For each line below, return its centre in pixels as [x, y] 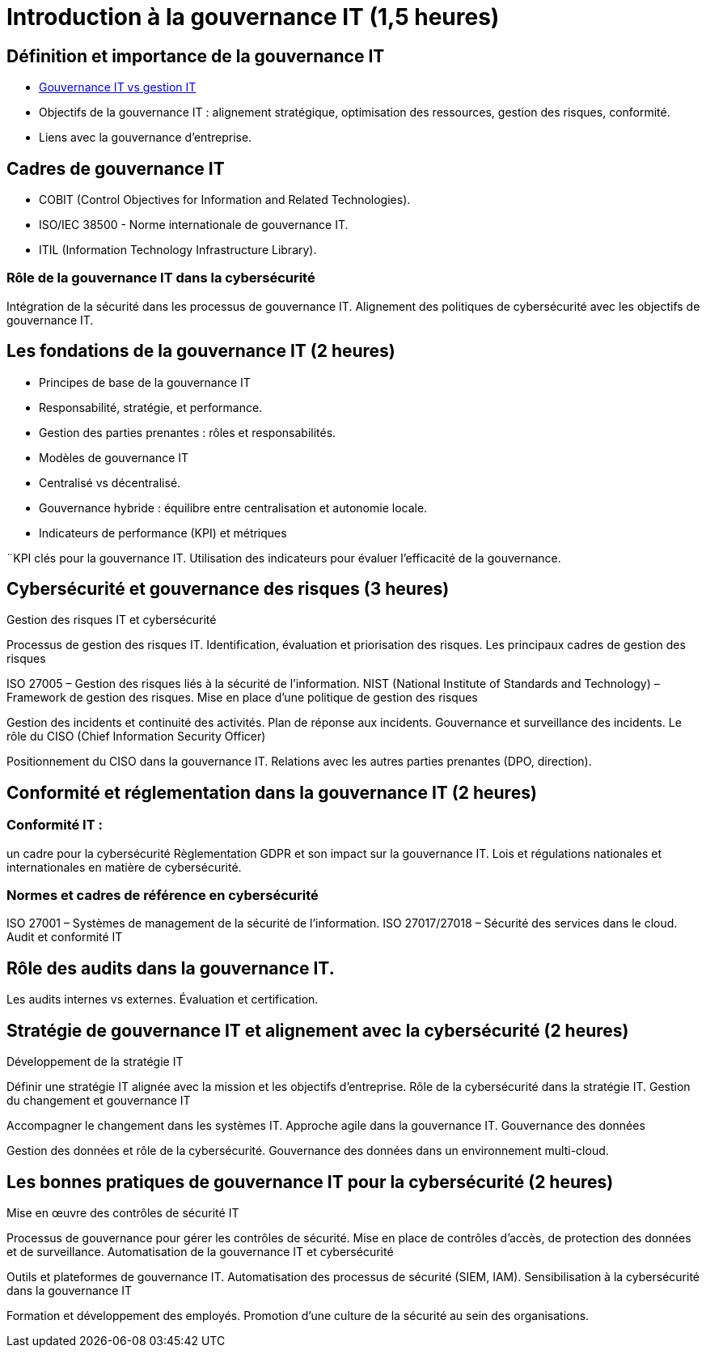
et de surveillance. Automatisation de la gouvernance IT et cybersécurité [200, 1251]
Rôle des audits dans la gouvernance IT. [171, 968]
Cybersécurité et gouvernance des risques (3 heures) [228, 589]
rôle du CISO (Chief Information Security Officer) [136, 736]
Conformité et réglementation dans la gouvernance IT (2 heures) [272, 792]
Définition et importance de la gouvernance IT [196, 56]
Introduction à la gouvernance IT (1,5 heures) [253, 17]
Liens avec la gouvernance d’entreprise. [146, 138]
